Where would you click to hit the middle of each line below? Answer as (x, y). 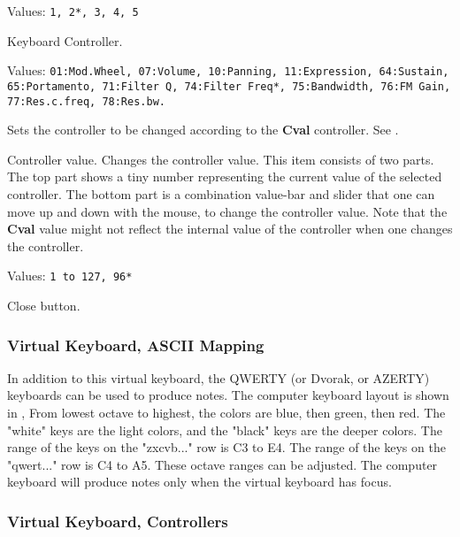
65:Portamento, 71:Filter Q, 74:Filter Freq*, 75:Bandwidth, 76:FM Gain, (229, 86)
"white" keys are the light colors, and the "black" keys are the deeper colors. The (225, 430)
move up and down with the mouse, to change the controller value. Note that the (227, 211)
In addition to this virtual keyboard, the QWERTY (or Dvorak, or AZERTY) (218, 377)
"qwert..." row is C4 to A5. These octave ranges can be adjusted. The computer (222, 464)
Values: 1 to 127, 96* (70, 276)
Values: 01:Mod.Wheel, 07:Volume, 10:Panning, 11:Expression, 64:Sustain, (228, 70)
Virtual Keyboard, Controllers (118, 521)
